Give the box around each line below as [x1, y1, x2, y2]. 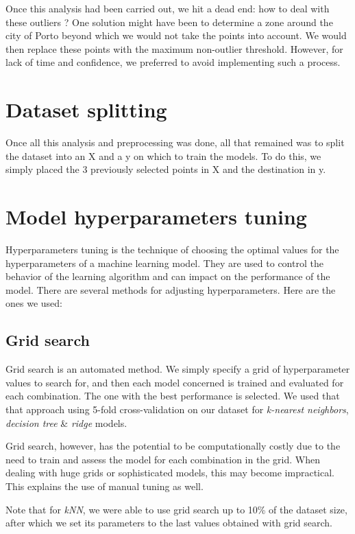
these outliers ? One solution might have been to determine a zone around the [5, 14, 333, 29]
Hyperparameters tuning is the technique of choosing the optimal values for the [5, 242, 339, 256]
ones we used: [5, 296, 62, 310]
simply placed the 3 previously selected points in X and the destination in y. [5, 162, 326, 176]
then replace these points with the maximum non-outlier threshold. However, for [5, 41, 343, 56]
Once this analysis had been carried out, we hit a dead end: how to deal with [5, 1, 330, 15]
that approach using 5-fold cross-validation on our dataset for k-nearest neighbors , [5, 402, 349, 416]
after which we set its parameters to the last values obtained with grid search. [5, 515, 332, 530]
